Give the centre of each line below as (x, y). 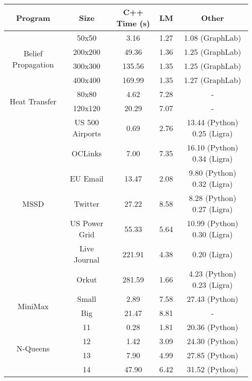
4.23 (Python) (213, 273)
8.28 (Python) (213, 198)
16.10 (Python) (213, 147)
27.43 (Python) (213, 299)
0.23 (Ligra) (213, 285)
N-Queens (33, 348)
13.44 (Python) (213, 122)
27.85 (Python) (213, 355)
